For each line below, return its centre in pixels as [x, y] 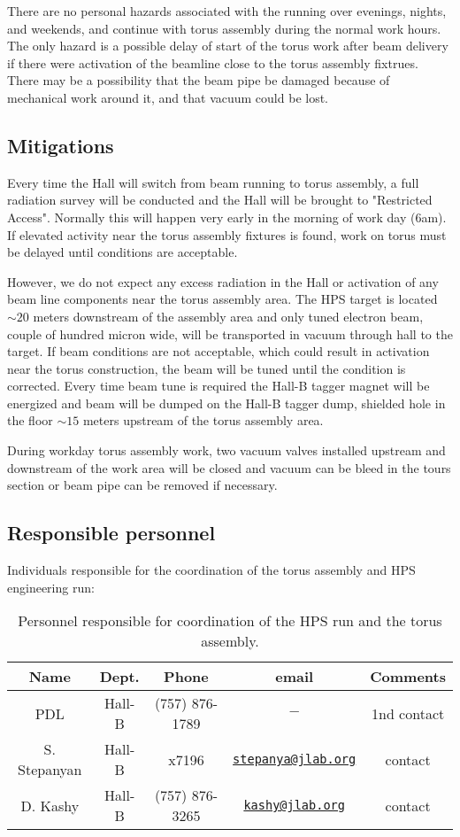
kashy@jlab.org [294, 806]
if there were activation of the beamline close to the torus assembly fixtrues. [213, 62]
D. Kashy [50, 805]
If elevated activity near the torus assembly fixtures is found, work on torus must [227, 234]
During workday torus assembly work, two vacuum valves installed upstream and [226, 450]
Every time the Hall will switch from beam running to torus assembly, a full [213, 182]
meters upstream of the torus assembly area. [203, 420]
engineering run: [51, 587]
